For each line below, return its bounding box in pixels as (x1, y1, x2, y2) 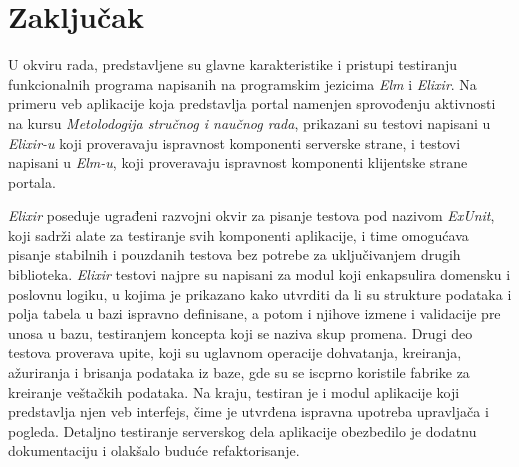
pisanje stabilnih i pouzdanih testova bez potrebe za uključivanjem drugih (8, 244, 461, 265)
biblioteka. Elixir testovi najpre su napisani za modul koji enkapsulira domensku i (8, 264, 511, 285)
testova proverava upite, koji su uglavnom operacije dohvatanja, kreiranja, (8, 342, 462, 363)
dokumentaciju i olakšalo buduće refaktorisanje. (8, 440, 300, 461)
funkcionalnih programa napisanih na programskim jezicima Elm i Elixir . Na (8, 73, 477, 94)
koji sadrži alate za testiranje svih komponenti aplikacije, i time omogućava (8, 224, 469, 245)
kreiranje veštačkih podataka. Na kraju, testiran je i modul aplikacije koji (8, 381, 460, 402)
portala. (8, 171, 56, 192)
